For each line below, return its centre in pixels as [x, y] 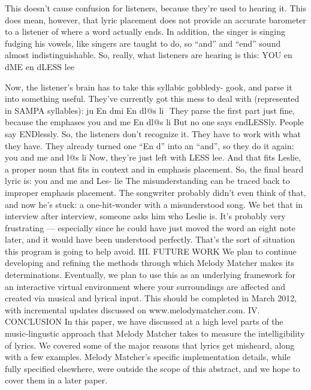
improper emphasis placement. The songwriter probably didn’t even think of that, [155, 192]
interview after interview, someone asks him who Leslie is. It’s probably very [145, 216]
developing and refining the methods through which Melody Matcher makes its [150, 263]
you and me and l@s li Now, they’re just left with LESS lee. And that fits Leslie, [153, 157]
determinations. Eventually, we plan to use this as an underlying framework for [150, 275]
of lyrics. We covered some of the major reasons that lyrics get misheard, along [150, 345]
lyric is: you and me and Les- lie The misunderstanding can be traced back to [147, 181]
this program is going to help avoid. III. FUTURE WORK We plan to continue [151, 251]
